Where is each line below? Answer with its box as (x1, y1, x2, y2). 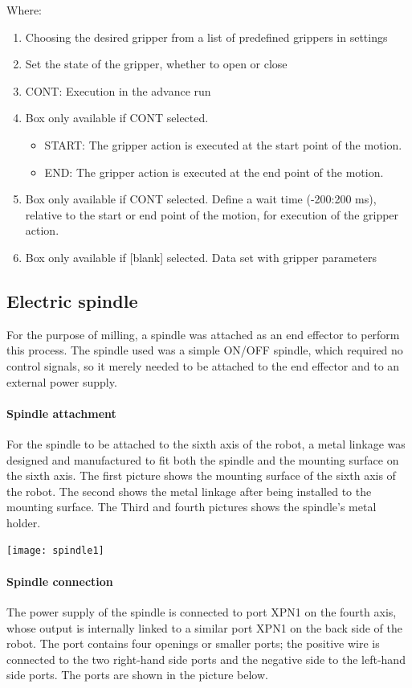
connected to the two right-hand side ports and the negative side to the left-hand (6, 650, 406, 667)
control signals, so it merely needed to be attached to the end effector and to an (6, 357, 400, 374)
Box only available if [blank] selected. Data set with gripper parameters (25, 248, 377, 265)
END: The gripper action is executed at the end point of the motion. (44, 163, 384, 180)
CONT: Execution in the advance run (25, 82, 211, 99)
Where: (6, 2, 42, 18)
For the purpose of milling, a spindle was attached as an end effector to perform (6, 326, 400, 342)
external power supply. (6, 373, 117, 390)
